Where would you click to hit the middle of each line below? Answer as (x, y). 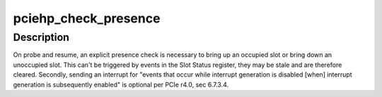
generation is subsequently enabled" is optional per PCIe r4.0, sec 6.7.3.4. (121, 84)
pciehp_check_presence (87, 18)
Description (41, 37)
